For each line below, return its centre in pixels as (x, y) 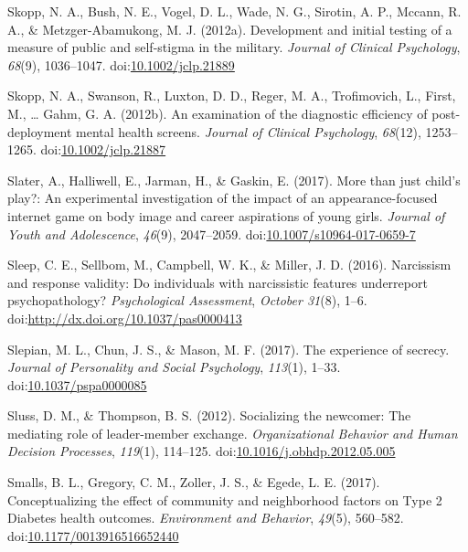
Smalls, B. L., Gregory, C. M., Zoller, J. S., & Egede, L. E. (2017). (194, 482)
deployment (40, 131)
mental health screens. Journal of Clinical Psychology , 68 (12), (249, 131)
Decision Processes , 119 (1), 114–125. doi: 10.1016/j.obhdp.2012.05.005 (202, 451)
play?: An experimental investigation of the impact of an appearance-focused (223, 198)
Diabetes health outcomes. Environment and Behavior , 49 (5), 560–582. (206, 518)
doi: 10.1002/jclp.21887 (103, 149)
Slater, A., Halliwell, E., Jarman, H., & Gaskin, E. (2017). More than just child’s (234, 180)
